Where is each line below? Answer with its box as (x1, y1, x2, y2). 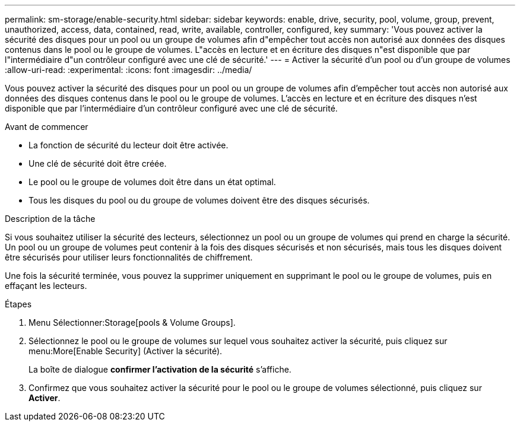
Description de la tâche (5, 214, 96, 224)
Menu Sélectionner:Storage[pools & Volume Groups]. (28, 317, 236, 328)
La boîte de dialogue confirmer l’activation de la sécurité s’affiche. (28, 364, 291, 374)
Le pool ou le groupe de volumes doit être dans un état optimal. (28, 177, 276, 187)
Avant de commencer (5, 122, 88, 132)
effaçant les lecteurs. (5, 281, 87, 291)
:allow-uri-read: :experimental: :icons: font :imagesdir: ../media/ (5, 65, 252, 75)
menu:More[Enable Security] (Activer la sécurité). (28, 346, 223, 356)
